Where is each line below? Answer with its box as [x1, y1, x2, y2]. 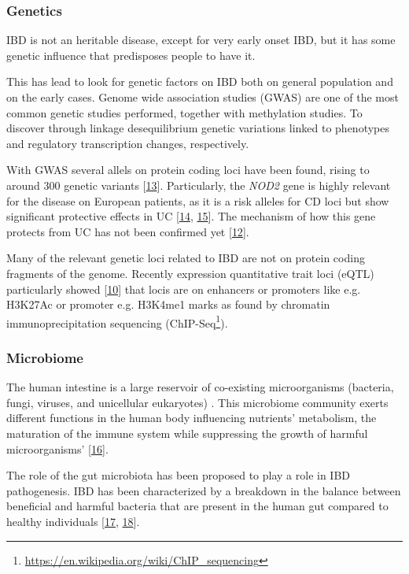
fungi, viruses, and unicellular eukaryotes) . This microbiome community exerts [6, 394, 389, 410]
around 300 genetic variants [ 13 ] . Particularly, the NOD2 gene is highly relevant [6, 176, 391, 193]
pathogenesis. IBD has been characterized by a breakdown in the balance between [6, 482, 401, 498]
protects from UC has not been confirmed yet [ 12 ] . [6, 223, 249, 239]
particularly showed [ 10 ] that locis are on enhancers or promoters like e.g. [6, 280, 361, 297]
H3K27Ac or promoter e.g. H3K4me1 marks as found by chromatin [6, 296, 330, 313]
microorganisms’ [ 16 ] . [6, 440, 109, 457]
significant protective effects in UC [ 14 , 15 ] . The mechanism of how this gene [6, 208, 376, 224]
